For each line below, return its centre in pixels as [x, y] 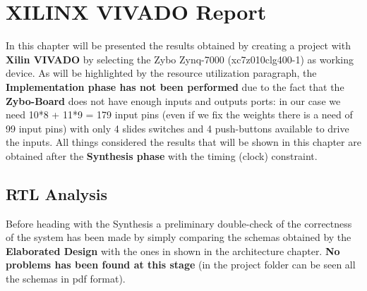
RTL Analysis [57, 193]
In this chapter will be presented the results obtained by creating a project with [178, 45]
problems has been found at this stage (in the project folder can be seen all [181, 265]
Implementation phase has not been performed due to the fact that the [175, 86]
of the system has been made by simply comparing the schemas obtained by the [179, 237]
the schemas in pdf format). [66, 279]
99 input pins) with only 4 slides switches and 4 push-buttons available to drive [178, 128]
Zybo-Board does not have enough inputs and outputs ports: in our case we [173, 100]
